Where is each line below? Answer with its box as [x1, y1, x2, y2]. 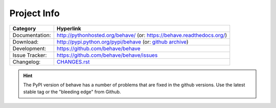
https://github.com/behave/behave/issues [56, 51, 158, 58]
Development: [12, 45, 47, 52]
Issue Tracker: [12, 51, 47, 58]
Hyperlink [56, 25, 81, 32]
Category [12, 25, 36, 32]
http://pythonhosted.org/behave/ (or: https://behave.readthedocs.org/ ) [56, 31, 227, 39]
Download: [12, 38, 39, 45]
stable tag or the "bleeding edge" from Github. [23, 89, 121, 95]
